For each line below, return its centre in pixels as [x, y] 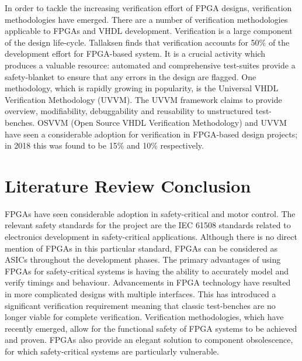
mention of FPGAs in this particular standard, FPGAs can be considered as [141, 248]
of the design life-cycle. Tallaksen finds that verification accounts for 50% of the [147, 42]
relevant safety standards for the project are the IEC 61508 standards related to [148, 225]
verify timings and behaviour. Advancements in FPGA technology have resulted [148, 282]
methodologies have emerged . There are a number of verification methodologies [146, 19]
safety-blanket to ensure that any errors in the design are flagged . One [131, 76]
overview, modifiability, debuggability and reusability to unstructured [129, 111]
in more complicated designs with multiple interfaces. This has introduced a [140, 294]
